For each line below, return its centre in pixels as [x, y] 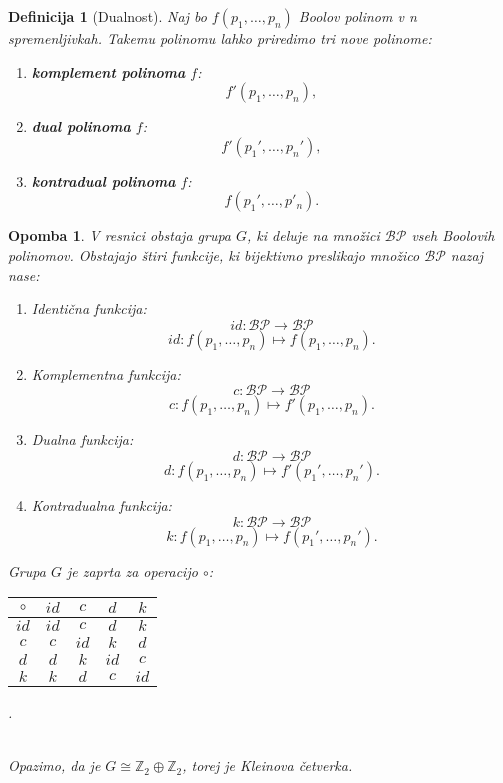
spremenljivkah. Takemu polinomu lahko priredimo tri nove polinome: [220, 38]
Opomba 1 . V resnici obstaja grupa [120, 235]
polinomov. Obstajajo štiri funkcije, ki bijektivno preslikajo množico [214, 254]
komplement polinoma [108, 71]
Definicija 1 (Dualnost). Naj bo [107, 16]
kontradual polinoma [103, 180]
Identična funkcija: [89, 308]
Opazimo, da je [54, 765]
